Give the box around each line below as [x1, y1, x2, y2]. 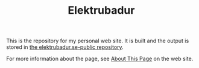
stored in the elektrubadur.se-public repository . [6, 44, 124, 51]
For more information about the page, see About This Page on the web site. [6, 55, 194, 63]
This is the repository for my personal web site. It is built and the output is [6, 37, 189, 45]
